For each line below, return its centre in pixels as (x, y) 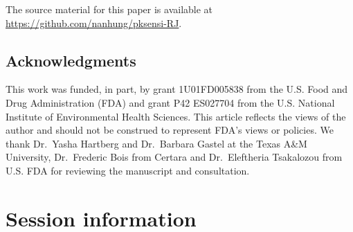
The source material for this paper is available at (109, 9)
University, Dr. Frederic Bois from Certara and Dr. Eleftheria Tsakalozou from (174, 157)
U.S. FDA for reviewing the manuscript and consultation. (128, 170)
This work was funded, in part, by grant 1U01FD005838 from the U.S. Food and (177, 89)
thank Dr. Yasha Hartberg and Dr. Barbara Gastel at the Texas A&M (156, 143)
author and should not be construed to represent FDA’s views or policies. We (170, 130)
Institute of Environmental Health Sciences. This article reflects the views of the (176, 116)
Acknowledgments (71, 60)
